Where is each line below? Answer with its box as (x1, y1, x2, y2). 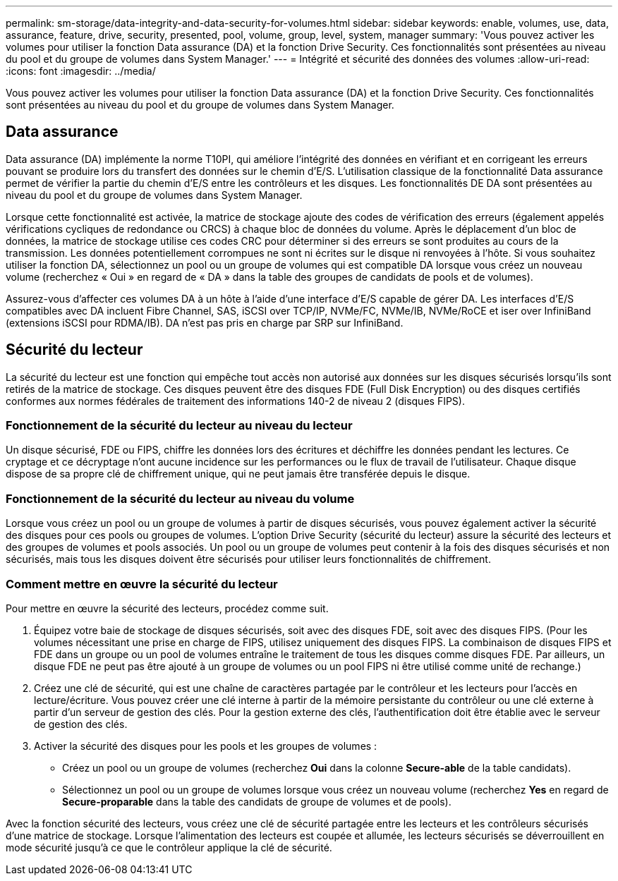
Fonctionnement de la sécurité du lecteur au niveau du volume (6, 491, 355, 506)
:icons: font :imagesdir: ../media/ (6, 65, 156, 77)
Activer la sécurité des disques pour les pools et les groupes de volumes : (34, 739, 377, 752)
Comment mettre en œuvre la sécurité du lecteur (6, 576, 278, 591)
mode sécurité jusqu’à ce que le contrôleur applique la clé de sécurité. (6, 841, 332, 853)
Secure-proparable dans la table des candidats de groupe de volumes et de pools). (62, 795, 452, 808)
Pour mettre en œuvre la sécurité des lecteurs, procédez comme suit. (6, 602, 329, 614)
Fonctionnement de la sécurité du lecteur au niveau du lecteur (6, 418, 353, 433)
